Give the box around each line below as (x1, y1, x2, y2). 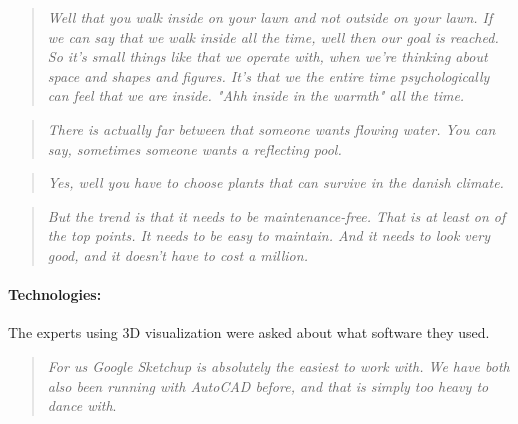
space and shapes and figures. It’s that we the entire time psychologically (47, 65, 490, 86)
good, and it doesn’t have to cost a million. (47, 244, 308, 265)
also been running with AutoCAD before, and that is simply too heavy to (47, 375, 489, 396)
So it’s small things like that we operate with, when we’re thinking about (47, 46, 488, 67)
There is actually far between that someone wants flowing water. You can (47, 118, 496, 139)
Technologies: (8, 284, 102, 305)
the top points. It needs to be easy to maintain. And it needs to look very (47, 225, 490, 246)
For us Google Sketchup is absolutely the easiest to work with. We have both (47, 355, 510, 376)
